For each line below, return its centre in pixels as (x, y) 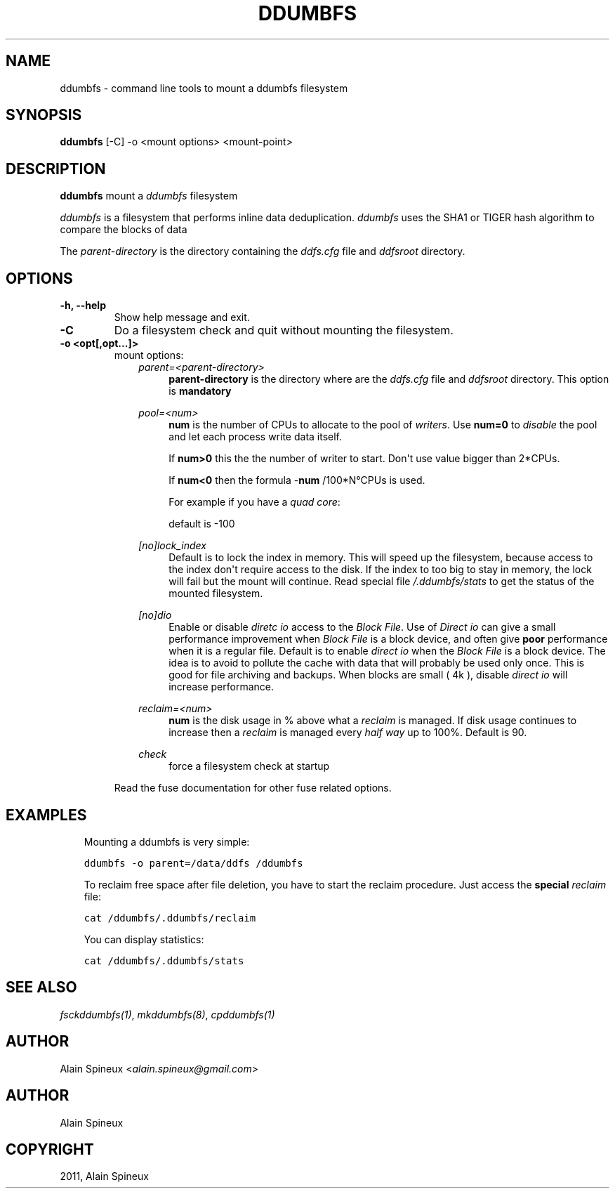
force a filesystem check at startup (249, 766)
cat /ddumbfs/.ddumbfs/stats (164, 960)
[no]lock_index (172, 546)
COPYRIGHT (50, 1149)
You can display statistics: (144, 939)
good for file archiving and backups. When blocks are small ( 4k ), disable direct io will (368, 675)
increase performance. (221, 687)
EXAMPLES (46, 815)
